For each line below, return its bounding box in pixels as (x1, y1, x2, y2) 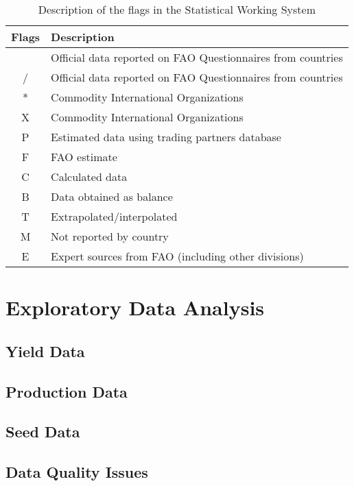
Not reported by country (51, 228, 169, 244)
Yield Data (5, 340, 85, 361)
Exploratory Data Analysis (5, 293, 265, 321)
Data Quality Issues (5, 461, 148, 483)
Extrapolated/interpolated (51, 208, 178, 224)
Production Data (5, 380, 128, 402)
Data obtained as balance (51, 189, 173, 204)
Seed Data (5, 421, 80, 442)
